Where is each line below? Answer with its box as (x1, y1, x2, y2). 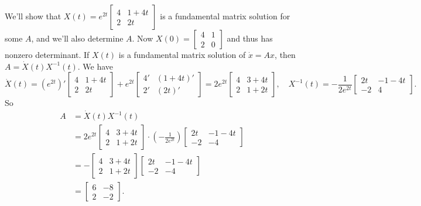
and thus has (227, 32, 273, 44)
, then (275, 49, 296, 60)
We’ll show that (5, 10, 61, 22)
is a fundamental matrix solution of (118, 49, 246, 60)
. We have (77, 60, 113, 72)
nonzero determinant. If (5, 49, 90, 60)
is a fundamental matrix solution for (160, 10, 290, 22)
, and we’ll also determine (31, 32, 124, 44)
